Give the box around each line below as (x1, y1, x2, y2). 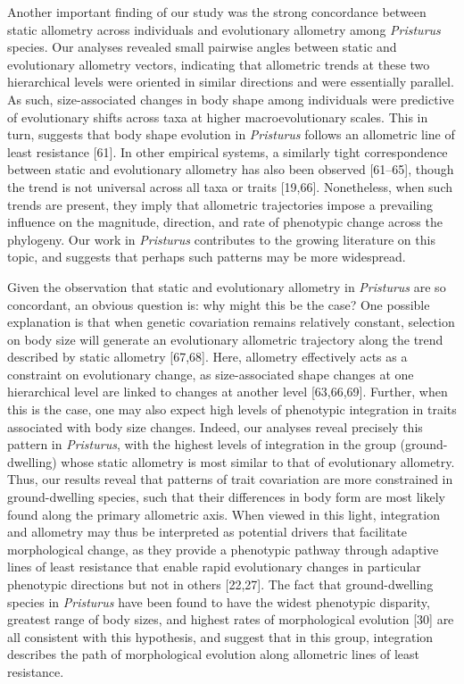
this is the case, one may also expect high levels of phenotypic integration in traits (7, 400, 457, 419)
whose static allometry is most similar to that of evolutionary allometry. (61, 452, 455, 471)
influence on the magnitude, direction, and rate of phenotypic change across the (7, 213, 443, 231)
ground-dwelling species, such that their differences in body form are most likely (7, 488, 445, 506)
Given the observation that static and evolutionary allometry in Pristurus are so (7, 277, 446, 296)
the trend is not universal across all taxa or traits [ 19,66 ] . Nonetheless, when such (7, 177, 453, 196)
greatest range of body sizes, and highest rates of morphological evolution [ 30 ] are (7, 610, 454, 629)
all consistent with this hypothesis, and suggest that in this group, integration (7, 627, 434, 646)
